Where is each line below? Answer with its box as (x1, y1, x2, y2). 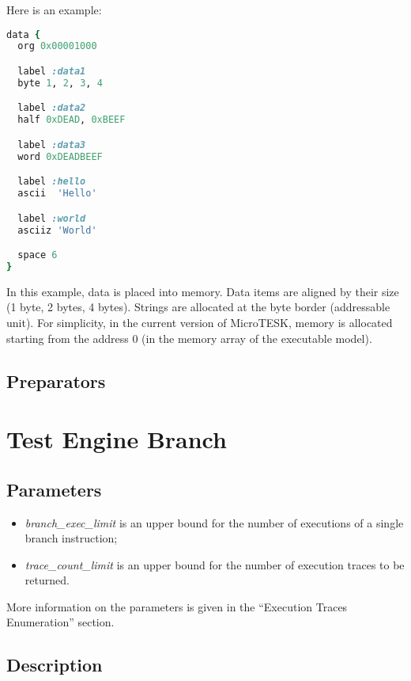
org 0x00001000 (17, 40, 97, 52)
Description (6, 652, 103, 677)
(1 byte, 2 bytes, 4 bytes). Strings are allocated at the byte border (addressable (6, 299, 390, 315)
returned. (25, 572, 70, 588)
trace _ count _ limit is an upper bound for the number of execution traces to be (25, 556, 405, 573)
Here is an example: (6, 2, 102, 17)
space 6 (17, 249, 58, 261)
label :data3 (17, 139, 86, 150)
